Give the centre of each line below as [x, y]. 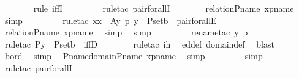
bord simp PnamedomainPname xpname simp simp [134, 56]
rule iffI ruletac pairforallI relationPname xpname [164, 8]
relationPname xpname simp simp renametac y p [126, 32]
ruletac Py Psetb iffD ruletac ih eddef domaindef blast [139, 44]
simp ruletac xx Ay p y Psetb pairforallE [111, 20]
